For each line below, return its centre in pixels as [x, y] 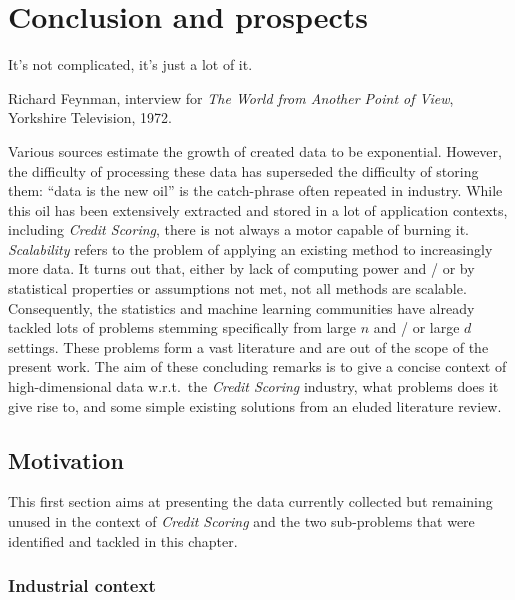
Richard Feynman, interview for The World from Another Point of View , [231, 97]
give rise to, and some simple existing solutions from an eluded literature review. [255, 405]
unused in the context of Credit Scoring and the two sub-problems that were [241, 521]
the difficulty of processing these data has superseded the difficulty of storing [243, 170]
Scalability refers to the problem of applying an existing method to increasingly [250, 248]
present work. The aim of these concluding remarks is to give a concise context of [257, 366]
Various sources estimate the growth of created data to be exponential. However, [255, 150]
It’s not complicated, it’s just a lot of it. [130, 64]
